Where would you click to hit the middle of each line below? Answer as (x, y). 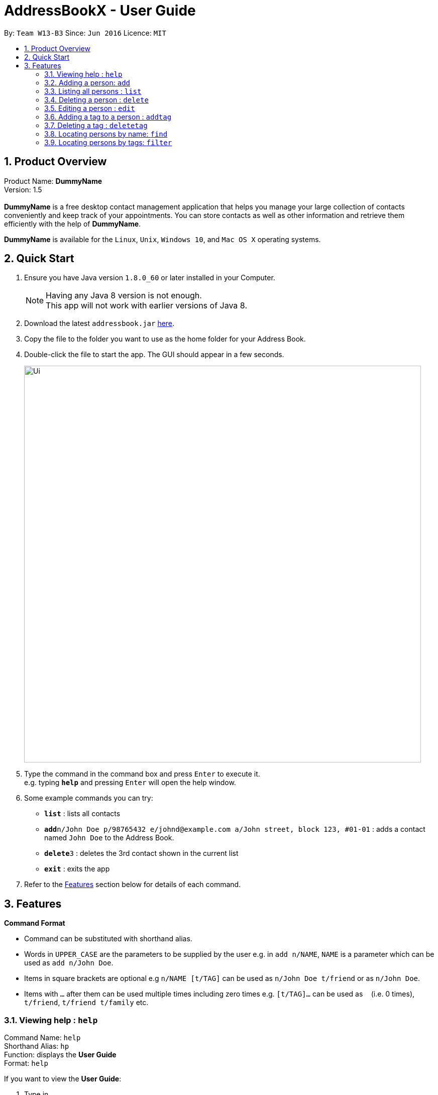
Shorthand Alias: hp (37, 1046)
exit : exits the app (77, 869)
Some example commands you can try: (89, 798)
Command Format (35, 923)
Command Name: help (42, 1038)
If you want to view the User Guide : (63, 1079)
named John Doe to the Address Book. (109, 838)
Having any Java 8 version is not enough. (124, 296)
